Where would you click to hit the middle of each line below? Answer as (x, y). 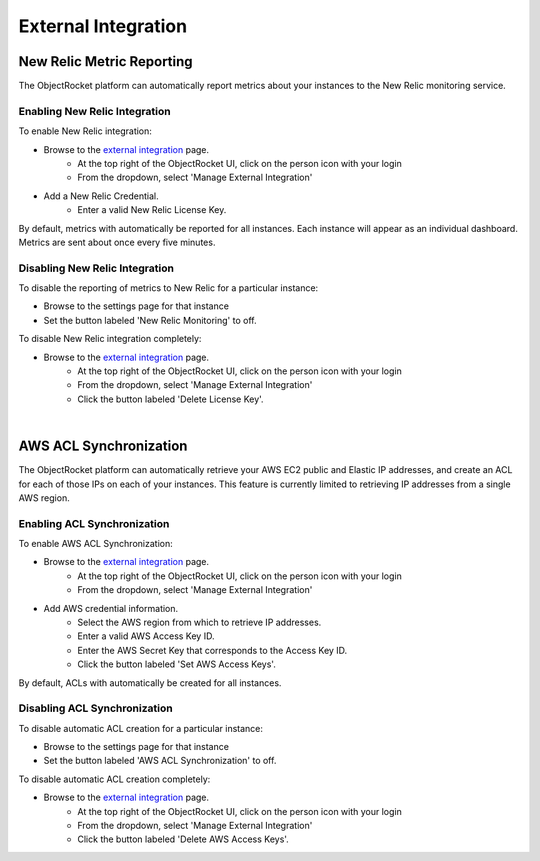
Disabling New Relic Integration (96, 268)
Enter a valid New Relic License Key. (152, 210)
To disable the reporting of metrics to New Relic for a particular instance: (168, 288)
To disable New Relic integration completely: (110, 339)
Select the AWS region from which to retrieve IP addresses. (199, 622)
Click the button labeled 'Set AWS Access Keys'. (177, 664)
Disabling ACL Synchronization (96, 708)
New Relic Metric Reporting (106, 61)
